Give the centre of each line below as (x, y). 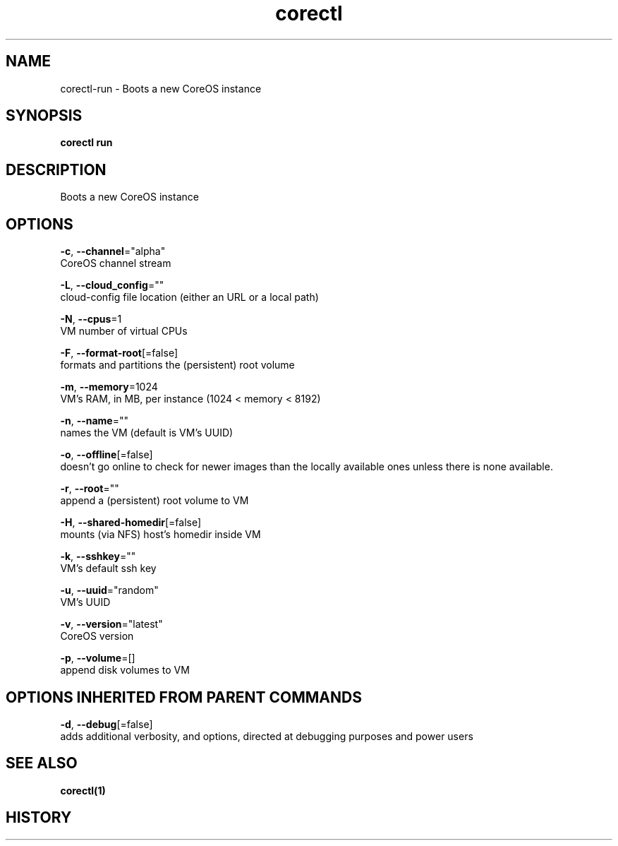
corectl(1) (83, 790)
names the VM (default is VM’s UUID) (147, 433)
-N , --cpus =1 (91, 319)
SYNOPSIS (44, 116)
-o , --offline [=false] (107, 455)
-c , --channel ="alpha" (113, 251)
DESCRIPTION (56, 169)
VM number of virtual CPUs (124, 331)
